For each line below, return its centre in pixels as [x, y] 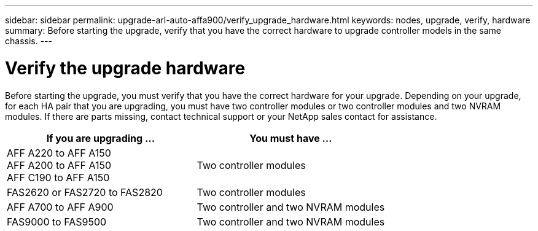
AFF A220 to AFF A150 [59, 153]
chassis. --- [29, 41]
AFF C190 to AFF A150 [58, 177]
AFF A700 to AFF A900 [60, 207]
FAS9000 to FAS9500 [57, 221]
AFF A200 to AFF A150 [59, 165]
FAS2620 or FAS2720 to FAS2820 [85, 192]
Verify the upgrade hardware [125, 68]
